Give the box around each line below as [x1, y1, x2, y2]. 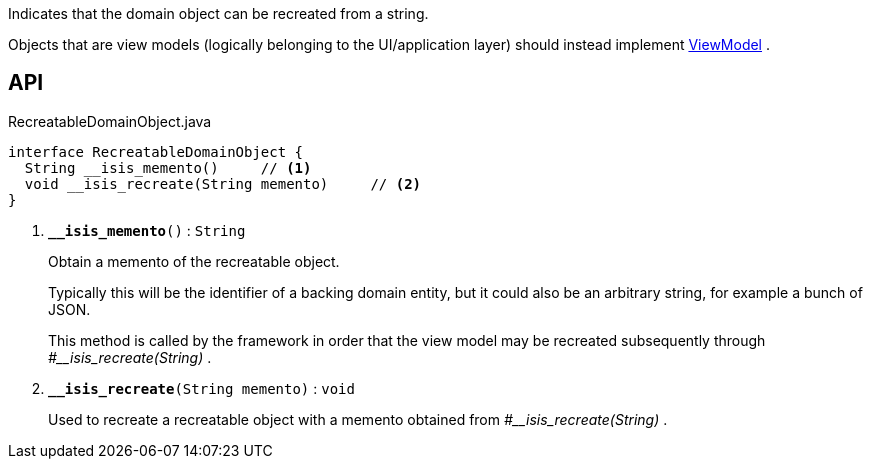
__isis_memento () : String [48, 221, 246, 239]
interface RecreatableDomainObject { [8, 143, 304, 160]
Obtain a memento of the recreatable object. [48, 252, 340, 270]
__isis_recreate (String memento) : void [48, 379, 355, 397]
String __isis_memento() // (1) [24, 159, 312, 176]
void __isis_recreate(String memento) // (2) [24, 175, 422, 192]
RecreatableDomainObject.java [8, 112, 212, 130]
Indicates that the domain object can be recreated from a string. [8, 5, 429, 22]
